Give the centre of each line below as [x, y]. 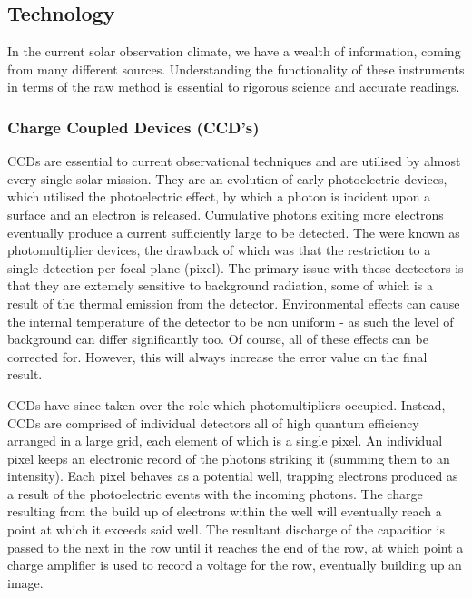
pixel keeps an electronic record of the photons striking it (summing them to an [229, 458]
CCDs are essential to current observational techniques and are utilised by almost [234, 161]
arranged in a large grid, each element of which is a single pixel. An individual [225, 441]
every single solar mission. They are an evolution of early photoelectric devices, [227, 178]
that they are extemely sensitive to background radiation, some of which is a [221, 285]
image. [25, 582]
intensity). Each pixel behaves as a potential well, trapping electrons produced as [233, 476]
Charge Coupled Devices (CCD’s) [133, 127]
